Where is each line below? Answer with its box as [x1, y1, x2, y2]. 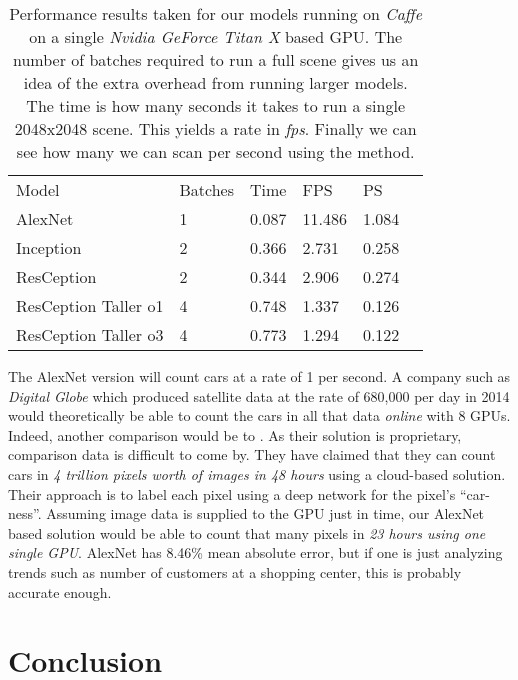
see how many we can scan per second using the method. [16, 140, 415, 163]
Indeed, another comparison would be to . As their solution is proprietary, [8, 424, 462, 445]
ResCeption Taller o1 [16, 294, 164, 317]
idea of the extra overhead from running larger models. [23, 71, 408, 94]
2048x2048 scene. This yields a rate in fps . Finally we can [14, 117, 417, 140]
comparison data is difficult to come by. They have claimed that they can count [8, 444, 496, 465]
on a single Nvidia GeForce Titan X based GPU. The [29, 25, 403, 48]
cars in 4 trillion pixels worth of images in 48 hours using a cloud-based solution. [8, 463, 506, 484]
